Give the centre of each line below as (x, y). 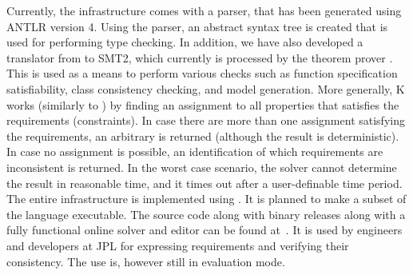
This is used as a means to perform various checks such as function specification (202, 73)
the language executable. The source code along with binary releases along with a (206, 214)
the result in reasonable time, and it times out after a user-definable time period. (205, 183)
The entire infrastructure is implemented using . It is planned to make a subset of (206, 199)
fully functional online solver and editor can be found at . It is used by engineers (205, 230)
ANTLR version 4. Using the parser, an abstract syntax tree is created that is (197, 26)
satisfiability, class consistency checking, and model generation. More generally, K (206, 88)
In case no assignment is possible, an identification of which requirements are (195, 151)
